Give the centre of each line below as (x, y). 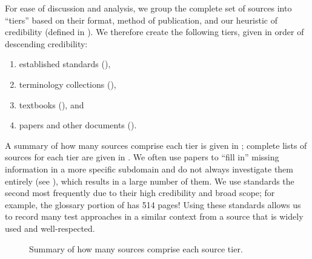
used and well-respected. (50, 228)
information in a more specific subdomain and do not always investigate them (149, 169)
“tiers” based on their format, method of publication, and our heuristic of (141, 20)
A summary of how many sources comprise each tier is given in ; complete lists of (156, 145)
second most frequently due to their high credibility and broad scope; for (140, 193)
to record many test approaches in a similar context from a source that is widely (154, 216)
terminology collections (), (68, 84)
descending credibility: (46, 43)
